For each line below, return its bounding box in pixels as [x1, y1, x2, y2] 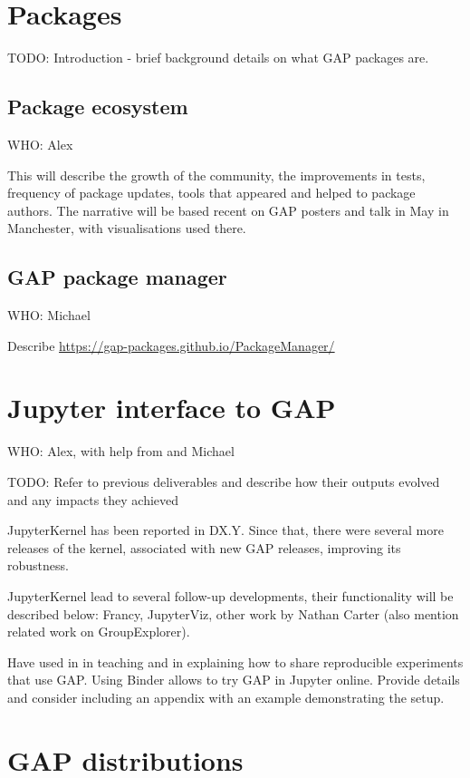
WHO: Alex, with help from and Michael [7, 442, 235, 461]
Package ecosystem [7, 92, 188, 121]
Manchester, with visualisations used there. [7, 219, 246, 238]
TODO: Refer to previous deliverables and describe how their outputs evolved [7, 472, 440, 491]
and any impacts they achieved [7, 490, 179, 509]
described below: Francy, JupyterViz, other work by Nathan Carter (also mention [7, 604, 459, 623]
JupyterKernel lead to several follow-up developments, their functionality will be [7, 586, 454, 605]
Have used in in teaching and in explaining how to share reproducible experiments [7, 652, 464, 671]
